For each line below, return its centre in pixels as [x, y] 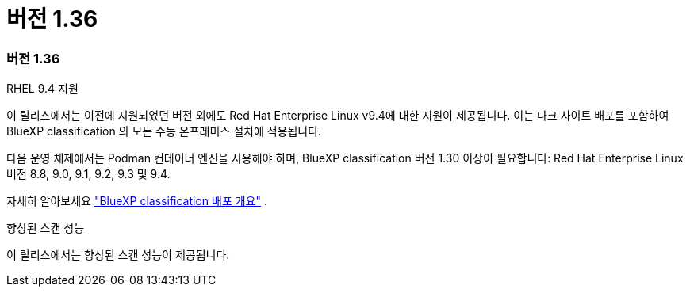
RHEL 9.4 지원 [42, 89]
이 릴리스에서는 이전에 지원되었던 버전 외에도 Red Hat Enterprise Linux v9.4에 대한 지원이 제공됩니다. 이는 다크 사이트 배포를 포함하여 [338, 116]
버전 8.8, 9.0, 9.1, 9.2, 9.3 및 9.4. [88, 174]
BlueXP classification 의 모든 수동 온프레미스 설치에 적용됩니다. [164, 131]
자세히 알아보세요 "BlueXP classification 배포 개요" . [137, 201]
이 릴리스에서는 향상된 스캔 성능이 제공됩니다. [118, 255]
